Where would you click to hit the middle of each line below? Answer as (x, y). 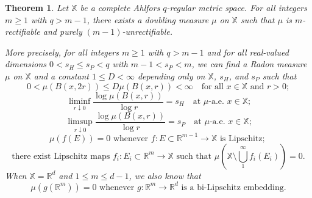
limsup (80, 122)
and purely (62, 31)
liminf (80, 102)
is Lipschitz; (242, 138)
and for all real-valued (248, 52)
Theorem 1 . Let (37, 7)
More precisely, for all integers (62, 52)
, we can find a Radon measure (249, 64)
